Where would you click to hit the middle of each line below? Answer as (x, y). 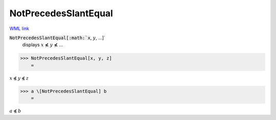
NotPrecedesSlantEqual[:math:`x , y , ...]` (57, 38)
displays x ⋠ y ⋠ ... (43, 45)
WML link (19, 28)
